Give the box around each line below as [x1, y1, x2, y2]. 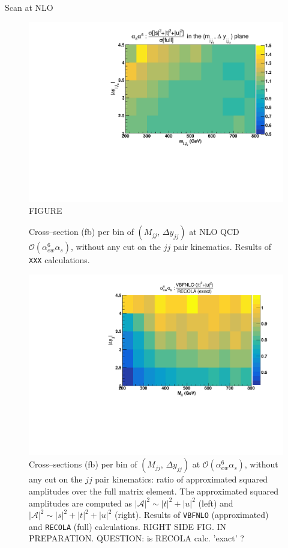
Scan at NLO [5, 1, 53, 13]
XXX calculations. [29, 254, 90, 266]
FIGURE [29, 204, 62, 216]
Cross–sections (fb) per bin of [29, 458, 137, 470]
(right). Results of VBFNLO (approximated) [115, 508, 269, 521]
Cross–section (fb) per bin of [29, 225, 134, 238]
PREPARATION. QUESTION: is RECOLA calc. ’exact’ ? [29, 532, 244, 544]
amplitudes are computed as [29, 496, 133, 509]
